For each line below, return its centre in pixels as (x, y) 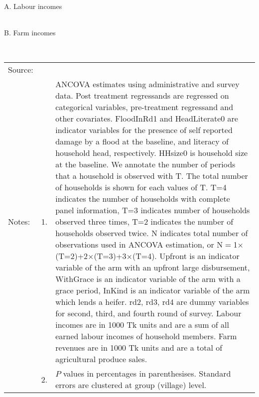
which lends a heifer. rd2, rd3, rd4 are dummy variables (152, 302)
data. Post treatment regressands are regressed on (142, 96)
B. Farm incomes (30, 33)
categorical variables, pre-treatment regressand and (144, 107)
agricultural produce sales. (101, 359)
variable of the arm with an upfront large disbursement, (153, 267)
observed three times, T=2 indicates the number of (144, 222)
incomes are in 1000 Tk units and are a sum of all (142, 325)
